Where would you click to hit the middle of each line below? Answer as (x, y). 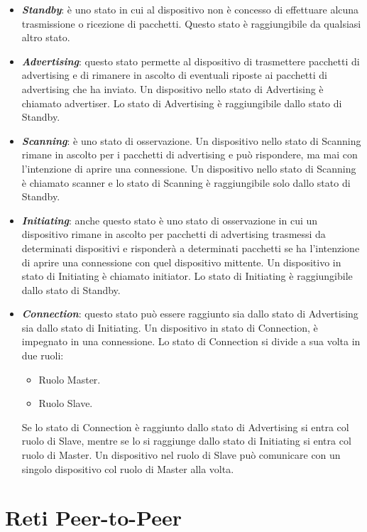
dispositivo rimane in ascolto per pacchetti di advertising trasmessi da (174, 234)
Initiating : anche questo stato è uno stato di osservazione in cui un (170, 220)
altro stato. (46, 37)
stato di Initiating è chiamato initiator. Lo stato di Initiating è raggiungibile (187, 276)
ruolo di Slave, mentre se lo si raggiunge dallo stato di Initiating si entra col (186, 441)
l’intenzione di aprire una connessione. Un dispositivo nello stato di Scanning (189, 168)
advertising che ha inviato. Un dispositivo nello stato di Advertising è (172, 88)
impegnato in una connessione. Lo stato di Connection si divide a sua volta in (191, 341)
